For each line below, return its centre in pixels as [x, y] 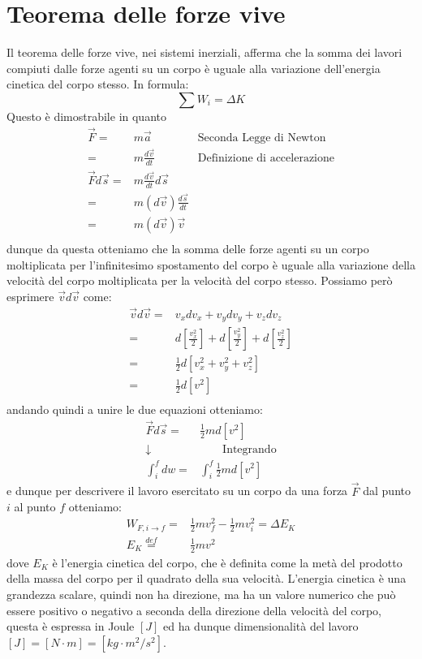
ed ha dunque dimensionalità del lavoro [261, 626]
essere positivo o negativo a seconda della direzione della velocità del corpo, [194, 610]
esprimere [30, 296]
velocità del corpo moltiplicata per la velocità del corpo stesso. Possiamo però [200, 280]
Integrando [250, 450]
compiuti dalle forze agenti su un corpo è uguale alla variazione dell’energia [194, 68]
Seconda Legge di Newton [262, 138]
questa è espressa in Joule [71, 626]
